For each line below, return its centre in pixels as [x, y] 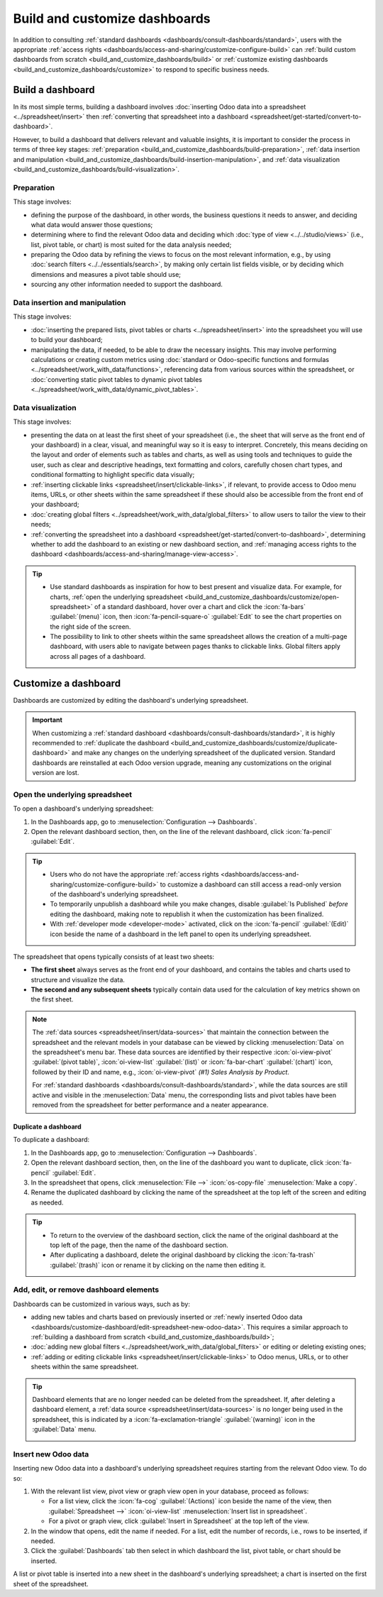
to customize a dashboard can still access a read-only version [251, 884]
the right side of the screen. [90, 626]
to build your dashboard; [67, 340]
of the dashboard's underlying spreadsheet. [114, 894]
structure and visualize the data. [78, 979]
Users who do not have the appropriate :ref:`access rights [134, 874]
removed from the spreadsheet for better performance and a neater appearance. [150, 1105]
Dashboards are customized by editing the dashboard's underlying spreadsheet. [131, 700]
